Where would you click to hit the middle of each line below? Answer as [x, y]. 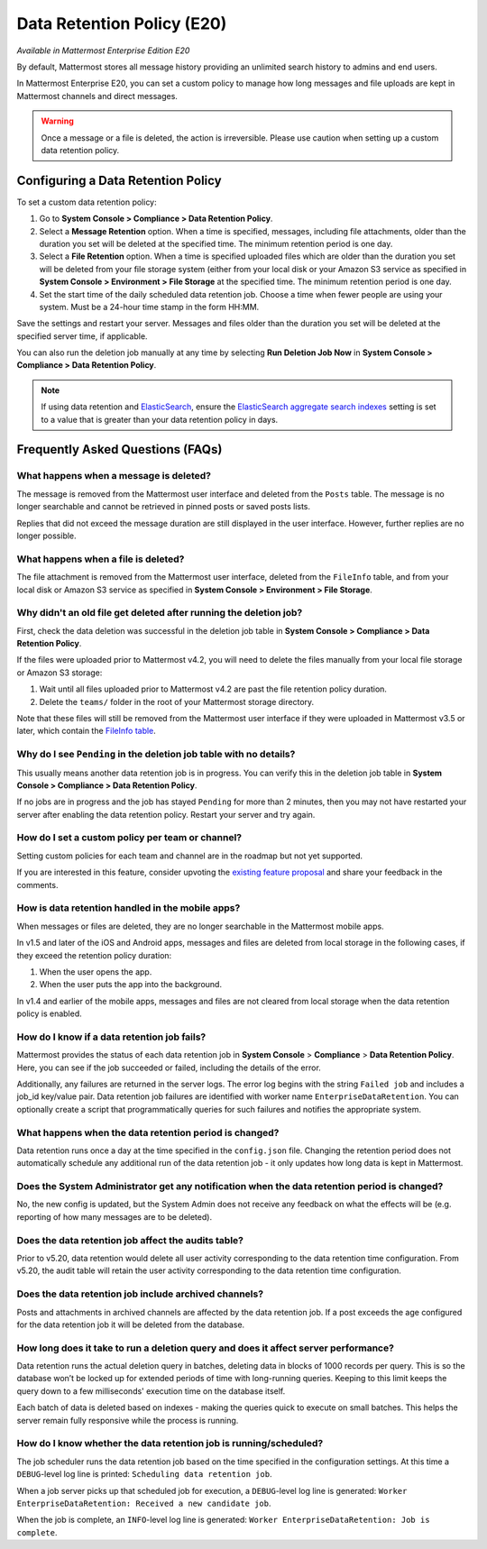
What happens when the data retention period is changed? [148, 1132]
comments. [37, 884]
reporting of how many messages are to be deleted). [114, 1216]
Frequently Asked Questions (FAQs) [119, 449]
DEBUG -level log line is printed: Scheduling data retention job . [144, 1474]
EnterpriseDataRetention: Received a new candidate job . [144, 1503]
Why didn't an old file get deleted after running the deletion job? [160, 613]
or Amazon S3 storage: [60, 673]
